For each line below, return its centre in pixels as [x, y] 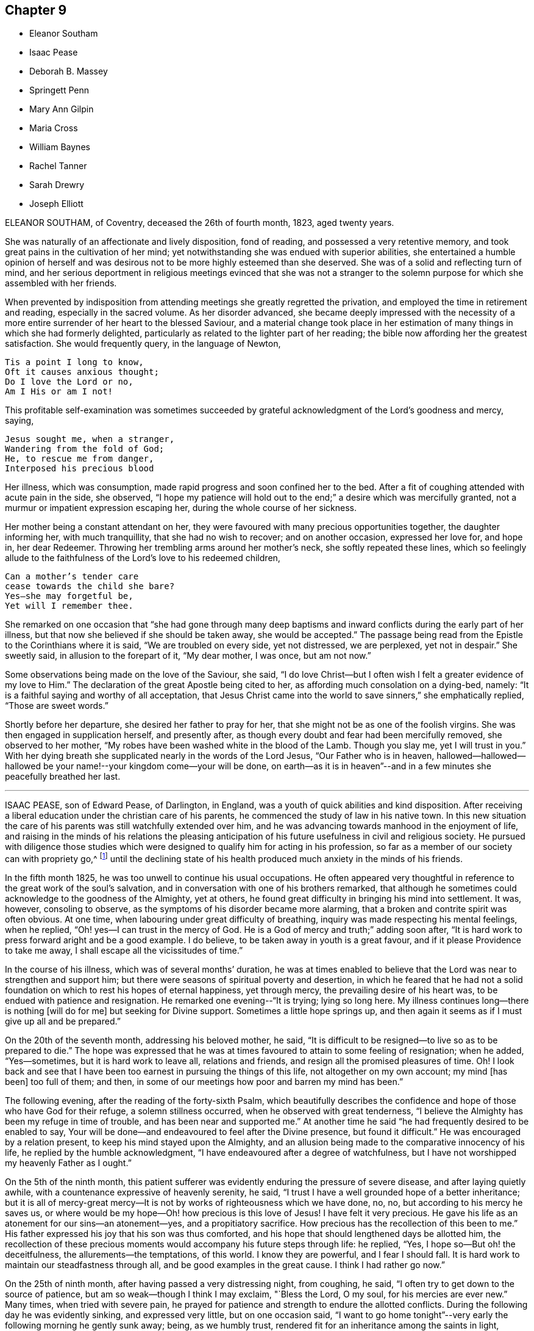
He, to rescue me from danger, [80, 459]
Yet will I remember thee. [69, 606]
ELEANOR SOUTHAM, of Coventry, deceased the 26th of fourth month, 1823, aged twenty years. [200, 223]
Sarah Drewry [57, 185]
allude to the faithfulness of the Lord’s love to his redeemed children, [143, 558]
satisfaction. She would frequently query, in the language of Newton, [143, 344]
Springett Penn [59, 90]
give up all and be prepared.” [63, 1021]
